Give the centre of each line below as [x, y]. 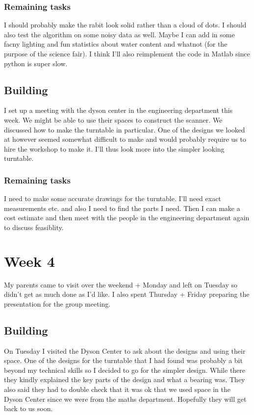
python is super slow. [36, 63]
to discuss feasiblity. [34, 227]
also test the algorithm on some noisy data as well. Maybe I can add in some [119, 34]
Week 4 [29, 261]
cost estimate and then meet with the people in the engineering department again [127, 218]
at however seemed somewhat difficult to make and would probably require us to [125, 139]
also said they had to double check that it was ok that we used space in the [117, 389]
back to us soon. [28, 408]
